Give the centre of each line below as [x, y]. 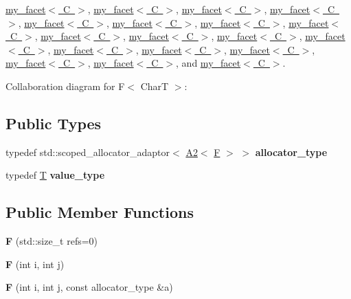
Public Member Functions [100, 212]
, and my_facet [208, 63]
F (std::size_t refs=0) [52, 241]
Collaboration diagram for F [65, 86]
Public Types [54, 123]
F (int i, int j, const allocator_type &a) [89, 287]
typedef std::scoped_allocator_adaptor [88, 152]
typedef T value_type [55, 175]
